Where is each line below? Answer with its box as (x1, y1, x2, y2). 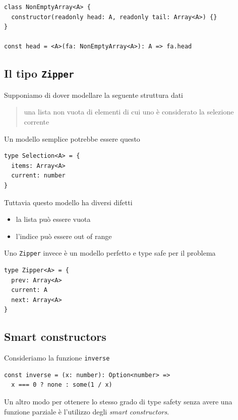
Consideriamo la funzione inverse (4, 352, 110, 363)
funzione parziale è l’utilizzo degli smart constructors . (4, 406, 169, 416)
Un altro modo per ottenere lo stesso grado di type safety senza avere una (4, 396, 232, 406)
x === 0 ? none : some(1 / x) (11, 381, 112, 389)
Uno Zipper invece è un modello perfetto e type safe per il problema (4, 248, 216, 258)
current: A (11, 286, 47, 294)
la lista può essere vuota (16, 214, 91, 224)
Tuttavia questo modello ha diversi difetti (4, 197, 133, 207)
